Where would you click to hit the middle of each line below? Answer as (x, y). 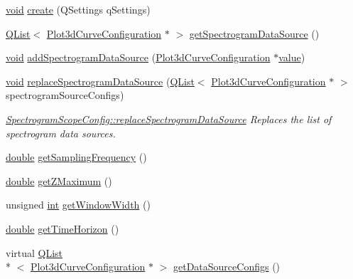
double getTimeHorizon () (63, 228)
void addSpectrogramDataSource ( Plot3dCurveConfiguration (138, 57)
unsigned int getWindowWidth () (78, 205)
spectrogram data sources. (61, 133)
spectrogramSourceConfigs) (65, 95)
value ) (292, 57)
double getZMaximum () (59, 180)
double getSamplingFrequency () (76, 157)
